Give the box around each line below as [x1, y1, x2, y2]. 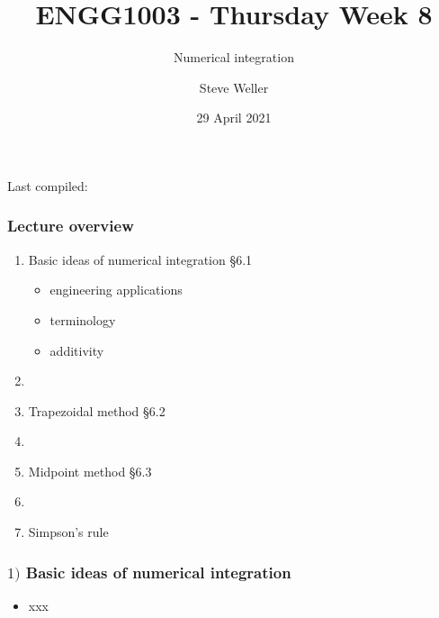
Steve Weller [199, 77, 269, 96]
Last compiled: [7, 176, 88, 195]
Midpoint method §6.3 [28, 461, 152, 480]
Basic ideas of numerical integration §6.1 [28, 250, 253, 268]
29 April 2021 [196, 108, 272, 127]
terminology [49, 310, 116, 329]
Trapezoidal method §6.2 [28, 401, 166, 420]
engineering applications [49, 280, 183, 299]
